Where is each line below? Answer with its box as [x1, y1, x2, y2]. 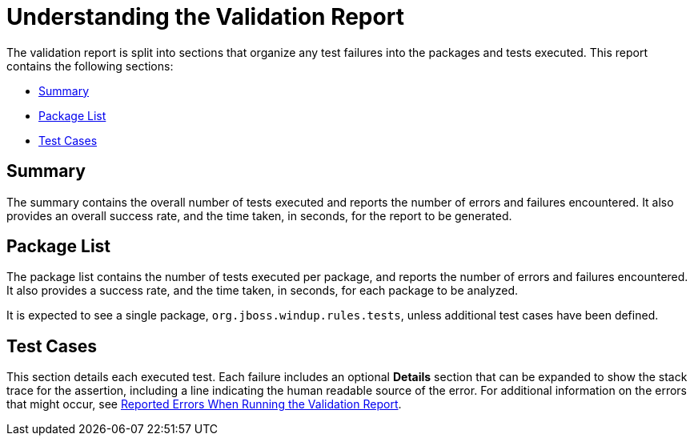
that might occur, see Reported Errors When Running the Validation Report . [6, 397, 402, 412]
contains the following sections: [6, 58, 174, 73]
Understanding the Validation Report [6, 3, 404, 30]
